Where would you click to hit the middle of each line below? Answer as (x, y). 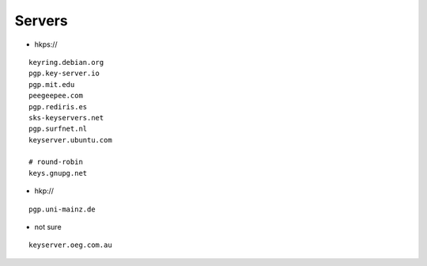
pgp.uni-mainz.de (62, 209)
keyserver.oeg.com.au (70, 245)
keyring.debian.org (66, 62)
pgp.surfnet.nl (58, 129)
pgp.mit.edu (52, 84)
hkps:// (46, 44)
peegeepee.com (56, 96)
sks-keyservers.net (66, 118)
